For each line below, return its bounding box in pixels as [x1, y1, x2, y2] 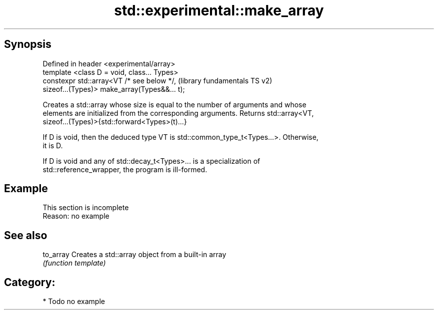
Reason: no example [42, 212, 109, 221]
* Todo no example [42, 297, 105, 306]
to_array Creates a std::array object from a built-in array [42, 250, 226, 259]
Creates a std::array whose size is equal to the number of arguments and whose [42, 100, 306, 109]
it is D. [42, 141, 63, 150]
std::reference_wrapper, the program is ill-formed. [42, 165, 207, 174]
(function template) [42, 259, 106, 268]
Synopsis [4, 38, 51, 51]
